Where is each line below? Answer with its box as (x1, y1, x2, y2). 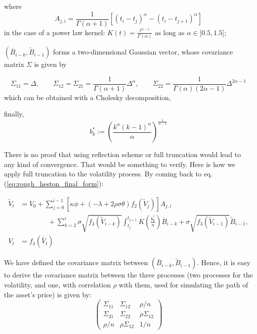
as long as (155, 27, 185, 37)
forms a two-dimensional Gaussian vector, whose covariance (53, 47, 233, 57)
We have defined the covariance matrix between (4, 257, 148, 268)
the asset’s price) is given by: (4, 289, 91, 299)
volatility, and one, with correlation (4, 279, 111, 290)
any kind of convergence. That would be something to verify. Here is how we (4, 159, 236, 169)
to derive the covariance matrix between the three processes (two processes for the (4, 270, 253, 280)
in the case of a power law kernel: (4, 27, 105, 37)
